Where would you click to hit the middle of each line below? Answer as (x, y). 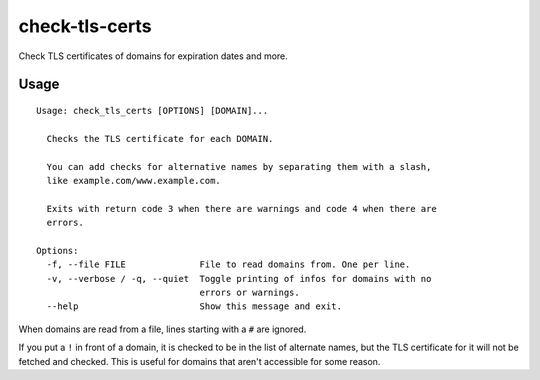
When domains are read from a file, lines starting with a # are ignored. (162, 329)
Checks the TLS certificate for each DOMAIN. (160, 138)
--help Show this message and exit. (194, 306)
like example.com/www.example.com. (134, 180)
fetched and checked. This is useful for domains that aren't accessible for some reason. (199, 361)
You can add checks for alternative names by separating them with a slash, (239, 166)
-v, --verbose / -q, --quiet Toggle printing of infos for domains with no (239, 278)
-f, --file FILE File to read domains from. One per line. (228, 264)
